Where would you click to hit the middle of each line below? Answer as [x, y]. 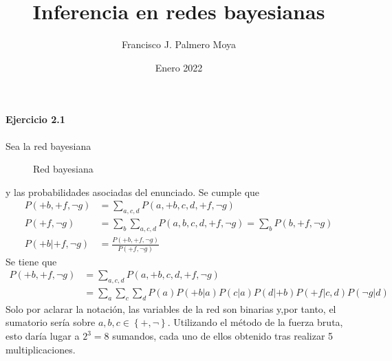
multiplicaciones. [41, 349]
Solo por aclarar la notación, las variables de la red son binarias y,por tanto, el [171, 308]
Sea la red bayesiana [48, 145]
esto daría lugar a [43, 336]
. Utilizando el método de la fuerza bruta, [255, 322]
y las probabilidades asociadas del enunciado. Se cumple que [133, 192]
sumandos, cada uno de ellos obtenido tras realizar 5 [223, 336]
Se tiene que [31, 261]
